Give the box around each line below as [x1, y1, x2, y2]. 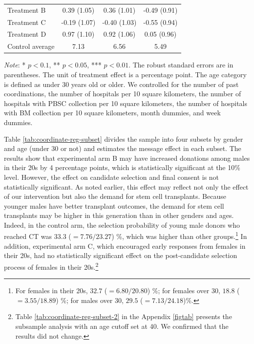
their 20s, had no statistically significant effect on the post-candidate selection [4, 250, 237, 260]
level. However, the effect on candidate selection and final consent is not [4, 172, 219, 182]
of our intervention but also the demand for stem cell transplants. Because [4, 191, 226, 201]
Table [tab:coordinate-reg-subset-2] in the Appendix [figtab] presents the [15, 311, 232, 322]
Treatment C [7, 17, 46, 27]
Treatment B [7, 4, 46, 15]
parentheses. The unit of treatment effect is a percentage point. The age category [4, 69, 247, 79]
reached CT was [4, 231, 52, 241]
